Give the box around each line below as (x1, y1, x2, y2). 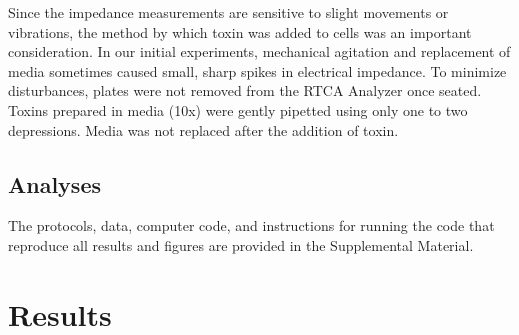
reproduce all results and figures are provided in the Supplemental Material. (8, 234, 474, 255)
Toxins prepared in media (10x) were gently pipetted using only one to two (8, 99, 468, 120)
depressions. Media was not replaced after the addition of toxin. (8, 119, 399, 140)
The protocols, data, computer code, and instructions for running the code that (8, 215, 495, 236)
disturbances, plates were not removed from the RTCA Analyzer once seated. (8, 80, 482, 101)
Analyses (8, 168, 101, 199)
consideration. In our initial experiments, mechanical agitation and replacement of (8, 41, 511, 62)
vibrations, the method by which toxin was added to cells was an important (8, 21, 472, 42)
